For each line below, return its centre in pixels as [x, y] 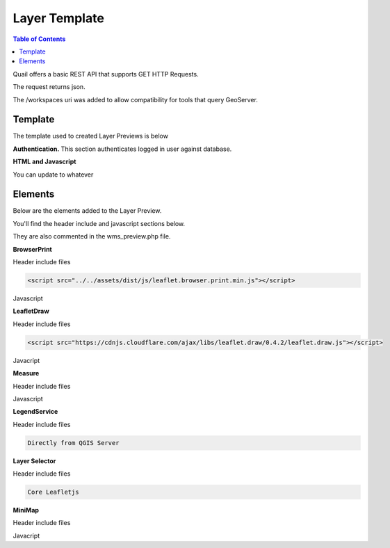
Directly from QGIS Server [73, 443]
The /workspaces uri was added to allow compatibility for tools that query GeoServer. [136, 99]
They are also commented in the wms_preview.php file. [92, 236]
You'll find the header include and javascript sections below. [99, 223]
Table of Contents [39, 39]
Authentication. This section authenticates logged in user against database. [122, 149]
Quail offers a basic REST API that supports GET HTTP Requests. [106, 74]
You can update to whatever [53, 175]
